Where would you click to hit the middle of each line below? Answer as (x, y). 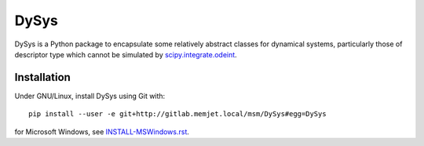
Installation (42, 77)
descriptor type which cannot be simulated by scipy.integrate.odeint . (126, 54)
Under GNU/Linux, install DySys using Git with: (90, 96)
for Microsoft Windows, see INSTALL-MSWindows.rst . (102, 131)
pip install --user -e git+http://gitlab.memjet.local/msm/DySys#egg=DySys (177, 114)
